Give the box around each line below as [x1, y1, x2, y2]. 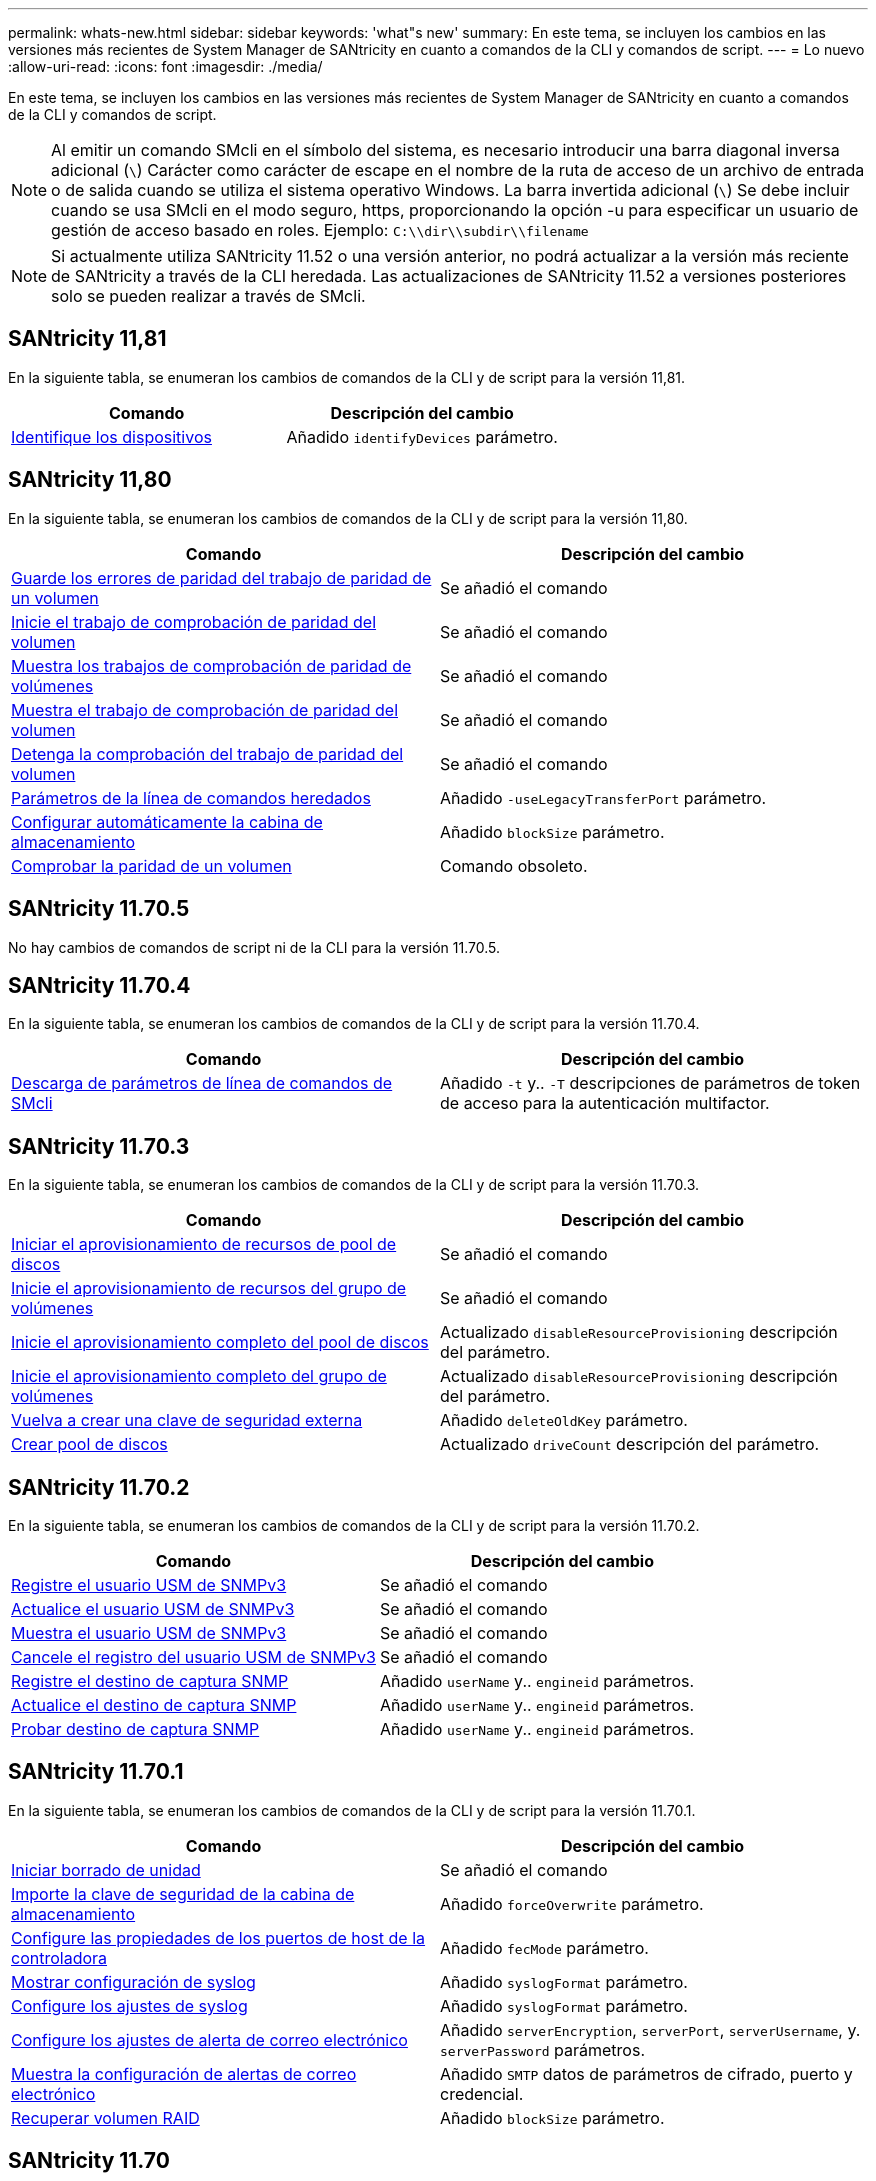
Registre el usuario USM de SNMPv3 [11, 1575, 287, 1596]
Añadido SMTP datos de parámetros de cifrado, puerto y [440, 2063, 853, 2084]
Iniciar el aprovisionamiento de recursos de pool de [11, 1234, 397, 1255]
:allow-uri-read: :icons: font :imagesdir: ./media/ [8, 58, 323, 75]
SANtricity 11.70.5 [8, 896, 190, 922]
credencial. [440, 2083, 524, 2104]
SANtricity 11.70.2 [8, 1474, 190, 1500]
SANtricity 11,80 [8, 467, 172, 493]
